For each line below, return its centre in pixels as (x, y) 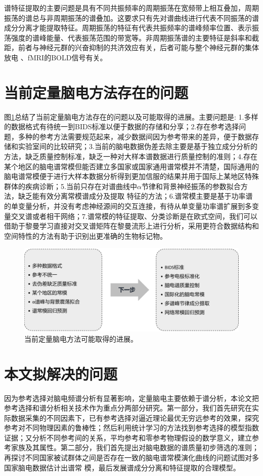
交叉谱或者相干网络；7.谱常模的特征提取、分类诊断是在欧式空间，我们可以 (134, 216)
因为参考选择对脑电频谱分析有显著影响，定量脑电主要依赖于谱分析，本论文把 (131, 398)
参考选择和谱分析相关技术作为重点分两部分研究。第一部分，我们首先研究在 (128, 408)
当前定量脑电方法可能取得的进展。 (81, 338)
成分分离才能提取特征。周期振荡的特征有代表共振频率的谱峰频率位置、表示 (128, 28)
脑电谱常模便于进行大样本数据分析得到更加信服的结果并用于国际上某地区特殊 (131, 176)
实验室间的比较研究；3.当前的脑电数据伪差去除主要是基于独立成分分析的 (138, 146)
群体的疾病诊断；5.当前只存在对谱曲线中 (71, 186)
